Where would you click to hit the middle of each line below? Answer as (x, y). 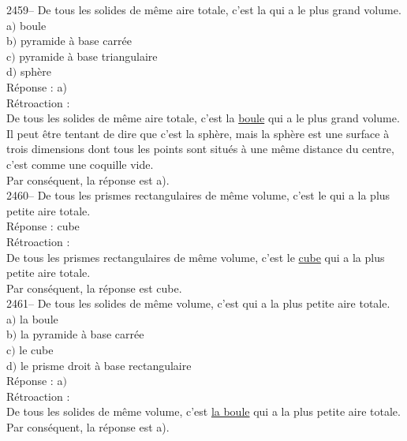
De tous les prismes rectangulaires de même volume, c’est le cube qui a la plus (196, 257)
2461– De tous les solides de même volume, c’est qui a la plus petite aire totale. (198, 303)
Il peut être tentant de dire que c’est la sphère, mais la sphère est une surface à (198, 133)
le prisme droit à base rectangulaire (106, 365)
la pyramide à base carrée (82, 334)
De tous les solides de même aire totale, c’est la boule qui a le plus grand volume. (203, 118)
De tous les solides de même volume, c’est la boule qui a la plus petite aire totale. (203, 411)
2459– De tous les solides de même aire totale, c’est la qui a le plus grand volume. (204, 9)
